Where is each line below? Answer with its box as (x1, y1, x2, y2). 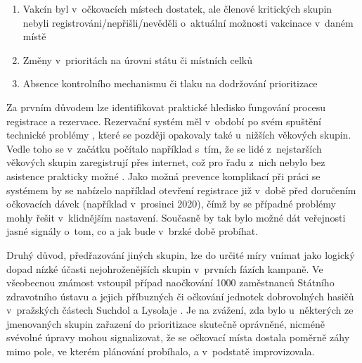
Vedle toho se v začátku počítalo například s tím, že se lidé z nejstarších (6, 141, 322, 155)
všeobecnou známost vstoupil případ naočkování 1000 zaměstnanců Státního (6, 275, 335, 290)
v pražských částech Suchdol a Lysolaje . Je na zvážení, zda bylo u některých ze (6, 302, 354, 317)
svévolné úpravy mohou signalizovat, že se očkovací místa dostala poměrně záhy (6, 330, 350, 345)
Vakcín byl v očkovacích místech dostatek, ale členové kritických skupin (22, 1, 332, 15)
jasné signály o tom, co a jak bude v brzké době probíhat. (6, 224, 259, 238)
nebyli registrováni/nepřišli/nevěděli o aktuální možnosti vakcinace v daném (22, 15, 354, 30)
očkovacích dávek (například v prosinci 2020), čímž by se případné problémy (6, 196, 336, 211)
